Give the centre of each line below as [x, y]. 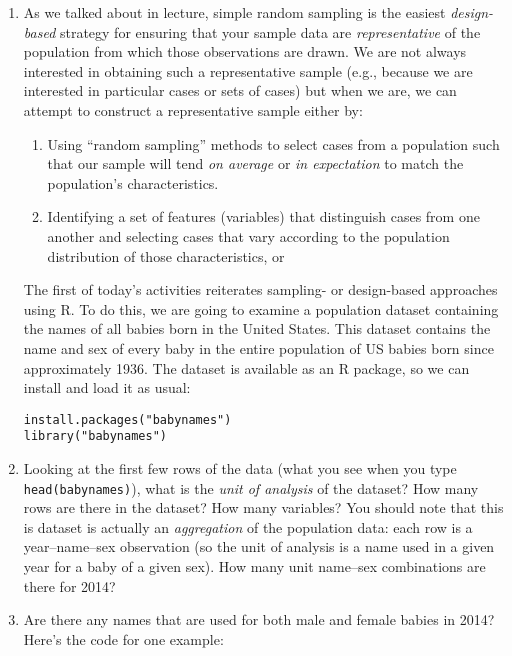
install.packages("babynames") [127, 419]
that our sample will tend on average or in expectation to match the [255, 163]
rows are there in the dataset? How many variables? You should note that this [263, 507]
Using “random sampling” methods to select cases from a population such [273, 143]
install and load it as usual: [107, 387]
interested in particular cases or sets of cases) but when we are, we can [240, 90]
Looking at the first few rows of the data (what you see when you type [240, 468]
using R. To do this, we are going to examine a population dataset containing [261, 308]
